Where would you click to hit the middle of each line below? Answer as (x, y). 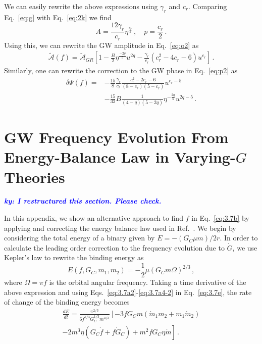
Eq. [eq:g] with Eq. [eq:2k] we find (58, 17)
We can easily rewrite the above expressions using (81, 6)
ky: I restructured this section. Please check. (83, 201)
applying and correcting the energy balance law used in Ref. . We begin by (120, 228)
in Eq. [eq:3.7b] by (220, 218)
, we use (245, 247)
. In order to (239, 238)
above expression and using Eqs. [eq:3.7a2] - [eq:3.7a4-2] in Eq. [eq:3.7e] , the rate (128, 292)
